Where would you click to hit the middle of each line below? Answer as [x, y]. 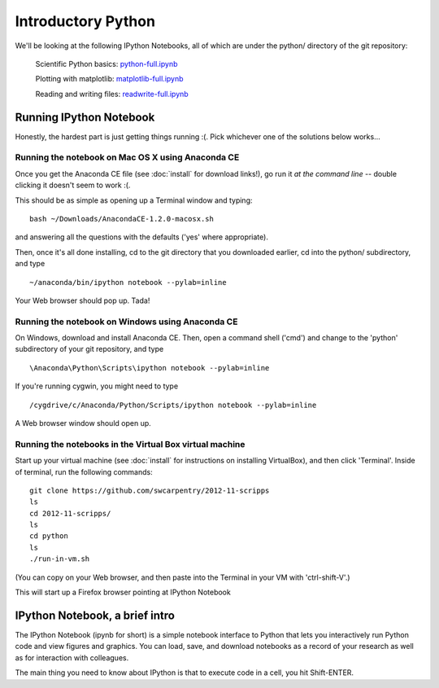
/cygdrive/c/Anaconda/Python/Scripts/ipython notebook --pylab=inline [173, 405]
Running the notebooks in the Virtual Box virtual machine [130, 444]
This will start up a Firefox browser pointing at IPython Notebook [123, 592]
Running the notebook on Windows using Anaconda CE [126, 322]
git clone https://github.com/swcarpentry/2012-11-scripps [150, 490]
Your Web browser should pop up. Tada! [83, 300]
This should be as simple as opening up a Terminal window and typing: [134, 200]
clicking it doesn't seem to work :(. [73, 185]
